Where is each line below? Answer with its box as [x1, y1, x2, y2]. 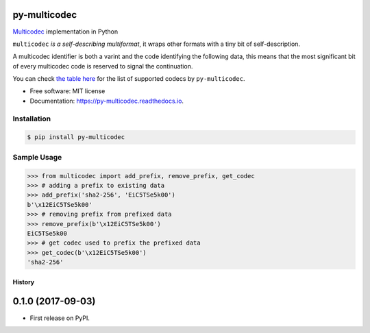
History [12, 277, 35, 286]
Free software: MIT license [29, 87, 106, 95]
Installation [12, 114, 51, 123]
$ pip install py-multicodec [27, 134, 125, 141]
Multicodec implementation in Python [12, 27, 119, 36]
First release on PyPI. [29, 314, 90, 322]
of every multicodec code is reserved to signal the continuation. [12, 62, 193, 70]
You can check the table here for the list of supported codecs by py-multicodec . [12, 75, 245, 83]
